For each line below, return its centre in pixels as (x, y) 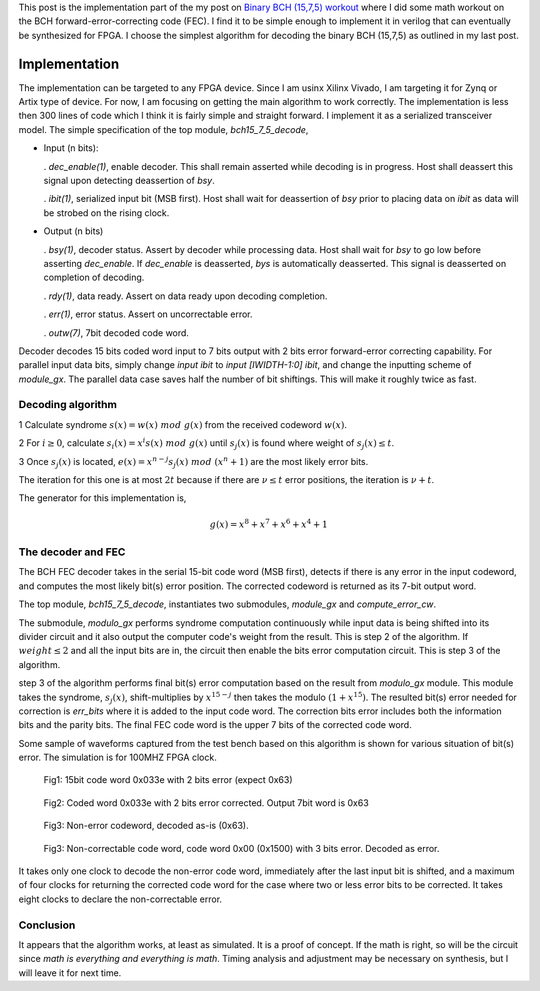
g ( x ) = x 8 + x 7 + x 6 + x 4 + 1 (269, 523)
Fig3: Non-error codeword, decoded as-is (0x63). (146, 826)
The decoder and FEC (72, 552)
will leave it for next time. (70, 972)
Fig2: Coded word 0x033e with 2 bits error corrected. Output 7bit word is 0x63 (206, 802)
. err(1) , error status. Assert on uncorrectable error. (148, 314)
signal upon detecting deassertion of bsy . (129, 181)
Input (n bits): (71, 148)
